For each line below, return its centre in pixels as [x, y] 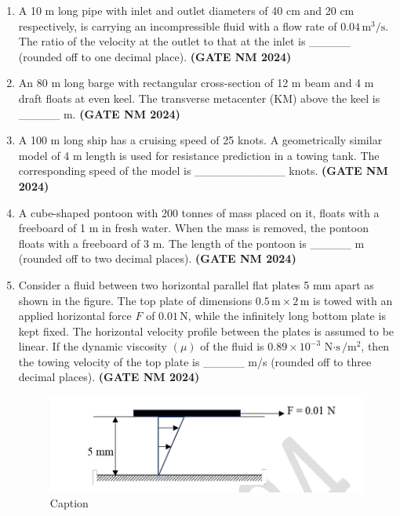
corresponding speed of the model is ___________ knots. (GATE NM [203, 171]
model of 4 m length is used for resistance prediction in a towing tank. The [199, 155]
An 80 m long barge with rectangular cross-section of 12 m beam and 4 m [196, 83]
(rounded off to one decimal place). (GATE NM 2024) [155, 56]
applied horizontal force [75, 316]
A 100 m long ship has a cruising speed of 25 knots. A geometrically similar [200, 140]
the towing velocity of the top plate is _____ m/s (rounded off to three [195, 361]
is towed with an [353, 300]
